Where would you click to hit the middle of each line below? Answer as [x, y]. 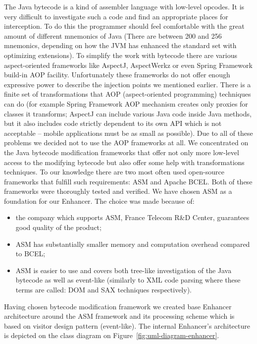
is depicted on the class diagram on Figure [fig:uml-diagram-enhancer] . [112, 335]
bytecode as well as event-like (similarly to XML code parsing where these [128, 280]
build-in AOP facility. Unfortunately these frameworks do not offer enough [117, 75]
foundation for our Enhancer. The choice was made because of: [99, 201]
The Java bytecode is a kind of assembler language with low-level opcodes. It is [124, 6]
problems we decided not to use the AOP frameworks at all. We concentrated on [126, 143]
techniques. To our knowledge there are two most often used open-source [114, 172]
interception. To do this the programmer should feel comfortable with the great [124, 26]
